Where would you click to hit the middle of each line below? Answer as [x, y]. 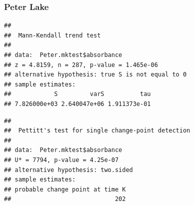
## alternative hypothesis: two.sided [68, 170]
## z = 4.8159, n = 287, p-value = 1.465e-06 [81, 65]
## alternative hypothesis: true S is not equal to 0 [95, 75]
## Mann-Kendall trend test [52, 35]
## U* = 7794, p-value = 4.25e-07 [61, 160]
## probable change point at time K [65, 189]
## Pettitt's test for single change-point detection [97, 131]
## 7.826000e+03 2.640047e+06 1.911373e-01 [77, 104]
